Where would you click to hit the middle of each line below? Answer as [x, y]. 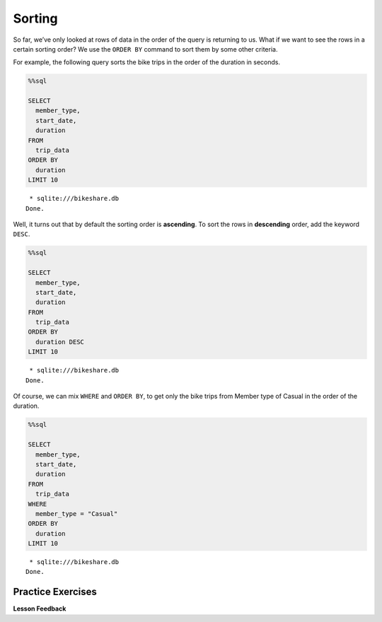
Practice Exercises [55, 592]
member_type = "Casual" [77, 514]
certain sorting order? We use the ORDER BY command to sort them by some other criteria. [145, 49]
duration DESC [60, 342]
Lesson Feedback [40, 609]
